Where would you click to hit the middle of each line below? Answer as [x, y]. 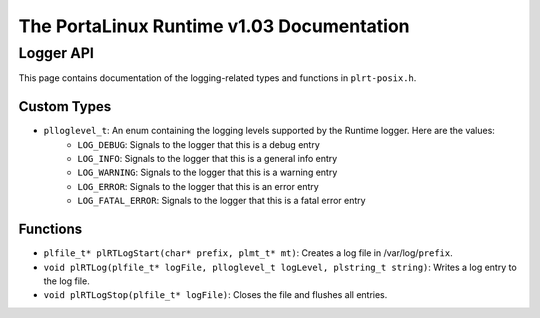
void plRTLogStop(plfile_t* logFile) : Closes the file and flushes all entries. [215, 295]
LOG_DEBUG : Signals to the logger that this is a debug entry [198, 144]
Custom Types [65, 106]
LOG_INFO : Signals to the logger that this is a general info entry [207, 159]
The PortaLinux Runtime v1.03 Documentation [214, 26]
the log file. [66, 281]
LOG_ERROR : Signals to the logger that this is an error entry [198, 186]
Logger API [56, 53]
